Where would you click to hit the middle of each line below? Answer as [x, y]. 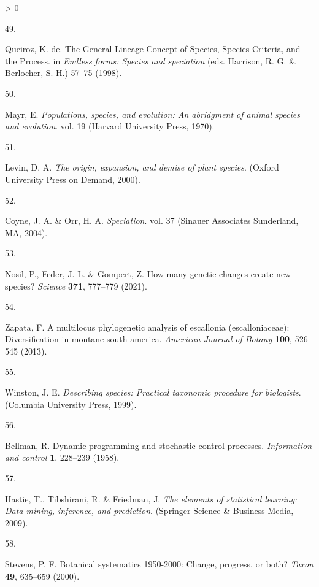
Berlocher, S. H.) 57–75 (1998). [63, 73]
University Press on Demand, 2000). [73, 179]
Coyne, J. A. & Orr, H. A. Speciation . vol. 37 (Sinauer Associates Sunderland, [152, 221]
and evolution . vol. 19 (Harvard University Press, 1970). [110, 126]
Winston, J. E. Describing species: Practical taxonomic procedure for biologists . [153, 392]
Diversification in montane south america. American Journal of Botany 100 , [148, 339]
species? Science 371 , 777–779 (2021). [76, 286]
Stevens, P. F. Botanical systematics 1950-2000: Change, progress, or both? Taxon [159, 564]
